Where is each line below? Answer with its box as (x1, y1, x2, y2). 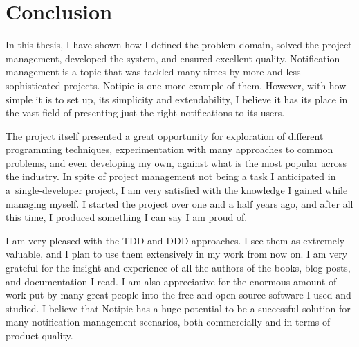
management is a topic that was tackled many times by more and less (6, 64, 301, 79)
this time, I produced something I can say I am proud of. (6, 210, 248, 224)
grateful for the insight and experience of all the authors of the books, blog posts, (6, 260, 351, 275)
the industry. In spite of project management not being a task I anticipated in (6, 169, 336, 184)
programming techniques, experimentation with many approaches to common (6, 142, 333, 157)
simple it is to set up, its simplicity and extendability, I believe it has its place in (6, 91, 348, 106)
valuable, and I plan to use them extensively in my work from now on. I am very (6, 247, 348, 261)
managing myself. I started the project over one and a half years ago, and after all (6, 196, 353, 211)
